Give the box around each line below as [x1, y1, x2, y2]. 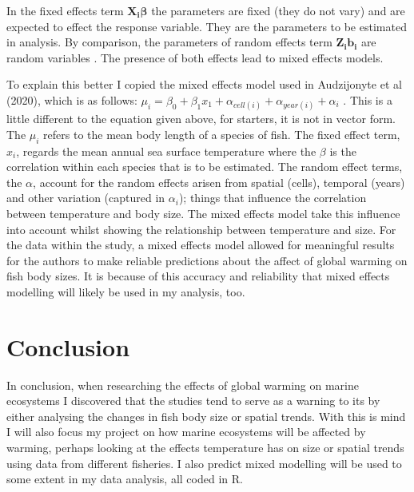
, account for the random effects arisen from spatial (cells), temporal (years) [33, 173, 405, 190]
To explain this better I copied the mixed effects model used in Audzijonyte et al [6, 76, 402, 93]
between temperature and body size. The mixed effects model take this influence [6, 204, 400, 221]
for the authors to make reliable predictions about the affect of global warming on [6, 252, 408, 268]
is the [329, 142, 356, 159]
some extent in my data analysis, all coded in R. [6, 470, 243, 487]
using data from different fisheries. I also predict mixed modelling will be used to [6, 454, 402, 471]
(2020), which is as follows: [6, 91, 137, 108]
